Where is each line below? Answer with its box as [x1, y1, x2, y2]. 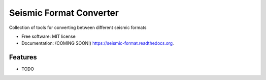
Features [9, 53, 37, 61]
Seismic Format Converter [9, 7, 119, 18]
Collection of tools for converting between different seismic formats [9, 25, 147, 30]
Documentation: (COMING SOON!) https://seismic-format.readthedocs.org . [21, 40, 174, 46]
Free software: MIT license [21, 33, 76, 39]
